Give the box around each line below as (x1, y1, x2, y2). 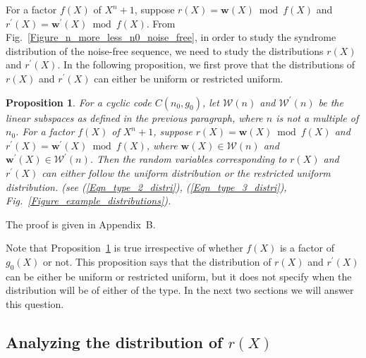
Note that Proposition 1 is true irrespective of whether (6, 240, 243, 255)
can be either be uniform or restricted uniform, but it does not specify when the (6, 268, 352, 283)
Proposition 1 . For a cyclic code (6, 94, 152, 109)
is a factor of (279, 240, 335, 255)
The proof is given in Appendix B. (6, 216, 156, 231)
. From (146, 16, 176, 30)
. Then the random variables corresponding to (90, 152, 287, 166)
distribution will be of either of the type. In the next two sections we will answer (6, 283, 354, 297)
